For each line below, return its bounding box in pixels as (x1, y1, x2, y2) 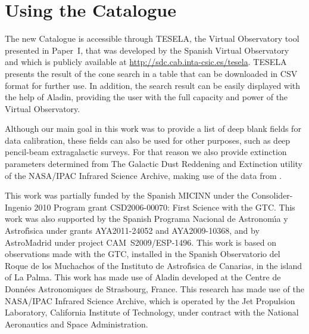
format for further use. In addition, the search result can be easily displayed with (5, 79, 301, 91)
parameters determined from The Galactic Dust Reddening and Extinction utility (5, 157, 302, 170)
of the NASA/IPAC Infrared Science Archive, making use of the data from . (5, 169, 282, 181)
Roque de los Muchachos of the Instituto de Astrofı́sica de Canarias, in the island (5, 259, 302, 271)
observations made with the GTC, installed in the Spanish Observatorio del (5, 248, 280, 260)
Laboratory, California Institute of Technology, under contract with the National (5, 306, 299, 318)
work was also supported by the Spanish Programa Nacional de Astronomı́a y (5, 212, 288, 225)
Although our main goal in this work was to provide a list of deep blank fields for (5, 122, 301, 135)
